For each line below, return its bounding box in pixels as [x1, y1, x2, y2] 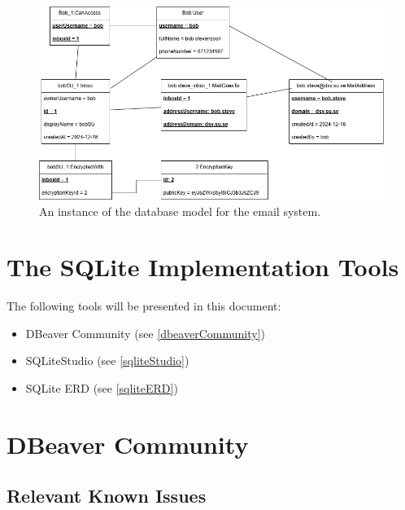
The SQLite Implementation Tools [7, 250, 399, 284]
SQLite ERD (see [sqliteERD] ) [25, 380, 178, 397]
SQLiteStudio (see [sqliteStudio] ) [25, 352, 189, 369]
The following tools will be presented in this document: [7, 297, 281, 314]
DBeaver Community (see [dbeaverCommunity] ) [25, 324, 265, 341]
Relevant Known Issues [7, 483, 207, 508]
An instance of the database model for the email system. [39, 202, 321, 219]
